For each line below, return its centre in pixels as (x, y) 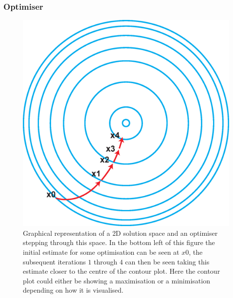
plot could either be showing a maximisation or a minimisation (116, 280)
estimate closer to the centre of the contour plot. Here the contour (122, 271)
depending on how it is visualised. (73, 290)
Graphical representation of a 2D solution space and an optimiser (120, 233)
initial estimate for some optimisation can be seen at (101, 252)
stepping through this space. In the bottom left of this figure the (119, 242)
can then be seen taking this (167, 261)
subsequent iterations (54, 261)
